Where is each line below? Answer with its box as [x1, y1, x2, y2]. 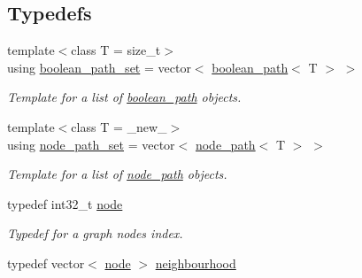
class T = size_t [71, 41, 161, 59]
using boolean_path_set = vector [7, 58, 191, 76]
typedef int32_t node [7, 194, 123, 212]
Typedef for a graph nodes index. [7, 224, 183, 243]
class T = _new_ [71, 117, 167, 135]
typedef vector [7, 253, 85, 272]
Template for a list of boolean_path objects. [7, 88, 242, 106]
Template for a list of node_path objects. [7, 165, 227, 183]
